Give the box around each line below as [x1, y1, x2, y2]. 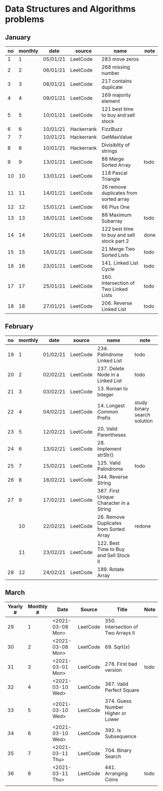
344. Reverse [97, 473, 128, 480]
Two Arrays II [105, 629, 135, 636]
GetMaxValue [101, 134, 132, 140]
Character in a [97, 499, 130, 506]
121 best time [101, 106, 134, 112]
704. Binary [105, 747, 132, 754]
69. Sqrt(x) [105, 644, 130, 650]
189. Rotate [97, 566, 125, 572]
